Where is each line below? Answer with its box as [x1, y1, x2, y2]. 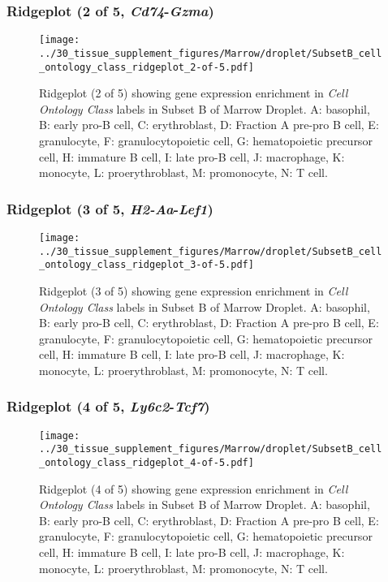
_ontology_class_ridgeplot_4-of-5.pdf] [39, 457, 254, 469]
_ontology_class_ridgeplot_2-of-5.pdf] [39, 61, 254, 73]
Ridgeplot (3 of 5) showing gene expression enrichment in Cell [39, 282, 348, 299]
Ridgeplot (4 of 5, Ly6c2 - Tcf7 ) [6, 396, 210, 416]
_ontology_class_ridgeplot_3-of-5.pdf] [39, 259, 254, 271]
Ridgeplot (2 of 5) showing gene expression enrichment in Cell [39, 84, 348, 101]
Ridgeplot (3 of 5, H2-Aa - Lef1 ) [6, 198, 213, 218]
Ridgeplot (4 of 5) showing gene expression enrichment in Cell [39, 480, 348, 497]
